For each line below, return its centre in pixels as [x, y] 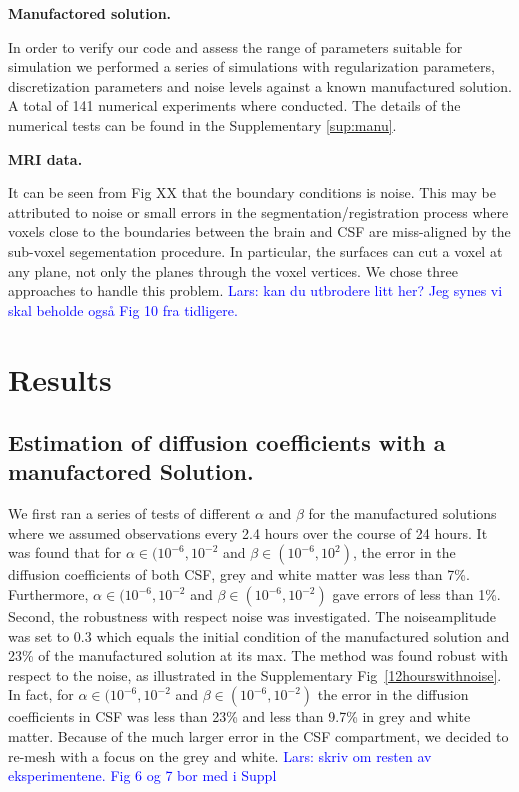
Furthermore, [48, 594]
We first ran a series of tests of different [129, 513]
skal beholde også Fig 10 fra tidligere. [123, 309]
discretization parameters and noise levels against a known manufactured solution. [260, 85]
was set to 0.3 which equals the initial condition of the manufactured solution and [259, 635]
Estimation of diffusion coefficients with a [227, 442]
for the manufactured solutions [402, 513]
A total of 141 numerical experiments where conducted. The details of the [234, 105]
